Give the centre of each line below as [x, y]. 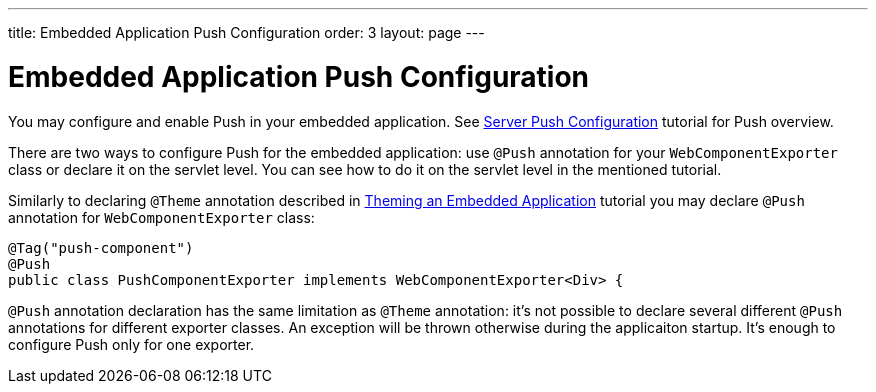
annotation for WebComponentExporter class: [161, 217]
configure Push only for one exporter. [131, 344]
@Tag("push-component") [101, 247]
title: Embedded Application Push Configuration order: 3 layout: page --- [246, 32]
